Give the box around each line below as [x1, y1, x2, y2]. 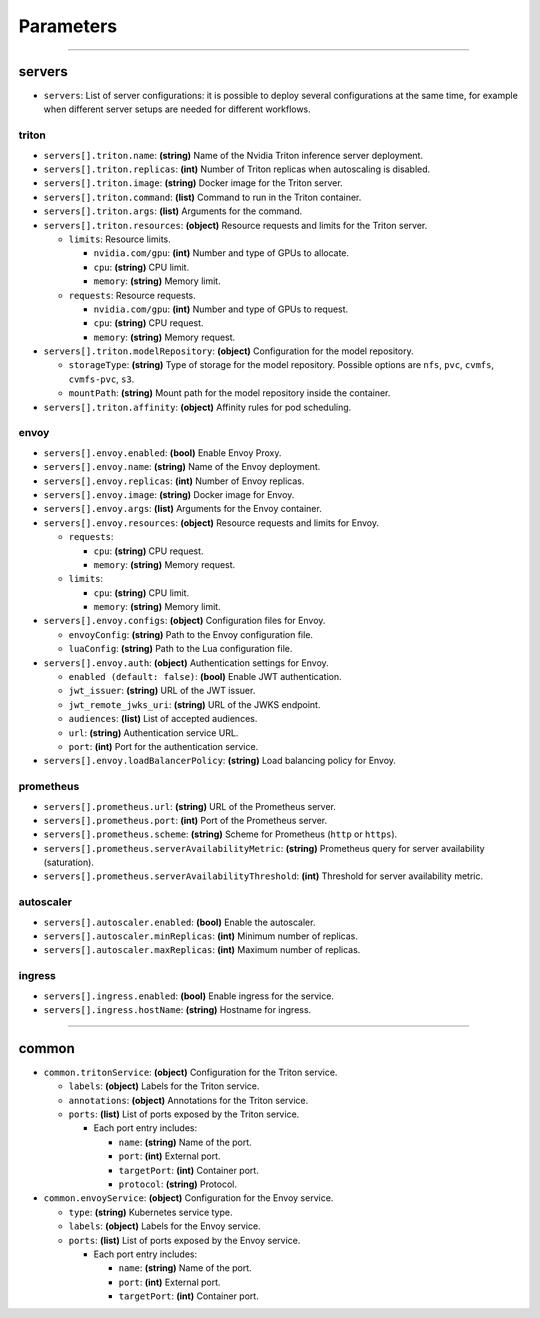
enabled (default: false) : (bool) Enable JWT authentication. [68, 671, 342, 683]
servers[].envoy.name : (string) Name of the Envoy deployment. [43, 461, 321, 473]
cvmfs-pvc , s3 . [68, 373, 135, 385]
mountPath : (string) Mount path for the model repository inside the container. [68, 387, 391, 399]
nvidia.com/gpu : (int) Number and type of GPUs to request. [93, 303, 349, 315]
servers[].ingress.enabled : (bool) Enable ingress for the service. [43, 990, 335, 1002]
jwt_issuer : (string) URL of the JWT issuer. [68, 685, 256, 697]
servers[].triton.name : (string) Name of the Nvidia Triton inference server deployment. [43, 149, 424, 161]
